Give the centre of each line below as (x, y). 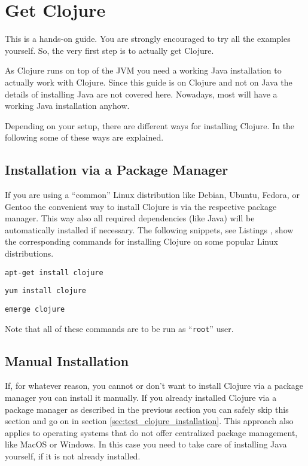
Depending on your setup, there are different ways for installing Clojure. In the (150, 125)
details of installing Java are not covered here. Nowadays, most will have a (141, 94)
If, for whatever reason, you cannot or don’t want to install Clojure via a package (154, 386)
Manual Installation (67, 360)
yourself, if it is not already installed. (73, 456)
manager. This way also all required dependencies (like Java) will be (130, 218)
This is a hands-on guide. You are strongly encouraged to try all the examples (148, 39)
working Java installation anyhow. (67, 106)
